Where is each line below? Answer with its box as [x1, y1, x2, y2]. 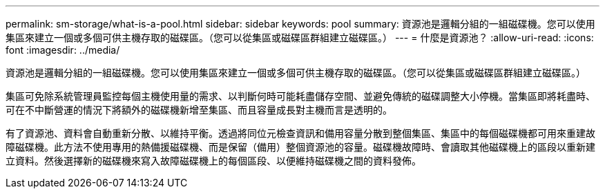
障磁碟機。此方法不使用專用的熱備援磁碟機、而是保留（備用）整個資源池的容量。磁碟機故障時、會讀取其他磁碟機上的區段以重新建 [6, 141, 595, 153]
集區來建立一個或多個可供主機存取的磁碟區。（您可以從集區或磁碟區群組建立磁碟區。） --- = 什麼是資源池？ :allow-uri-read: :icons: [6, 32, 594, 43]
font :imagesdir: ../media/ [6, 44, 120, 56]
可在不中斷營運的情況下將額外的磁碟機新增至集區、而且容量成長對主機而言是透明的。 [6, 104, 392, 116]
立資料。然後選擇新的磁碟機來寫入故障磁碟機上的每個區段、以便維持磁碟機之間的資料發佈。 [6, 155, 421, 166]
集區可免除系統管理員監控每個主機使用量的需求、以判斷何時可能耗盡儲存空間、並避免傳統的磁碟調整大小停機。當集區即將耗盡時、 [6, 90, 595, 102]
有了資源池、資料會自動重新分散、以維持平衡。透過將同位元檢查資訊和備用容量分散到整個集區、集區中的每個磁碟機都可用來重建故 [6, 127, 595, 139]
